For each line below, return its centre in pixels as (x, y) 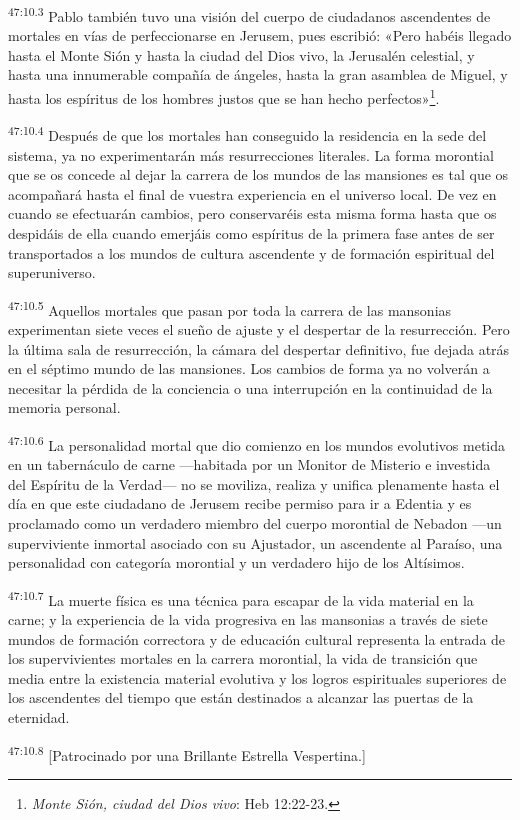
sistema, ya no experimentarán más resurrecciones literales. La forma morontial (251, 154)
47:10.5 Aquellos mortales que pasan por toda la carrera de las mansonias (230, 308)
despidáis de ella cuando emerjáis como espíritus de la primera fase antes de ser (251, 232)
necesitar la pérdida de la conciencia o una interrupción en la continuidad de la (250, 387)
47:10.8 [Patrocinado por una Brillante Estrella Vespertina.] (187, 753)
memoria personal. (64, 407)
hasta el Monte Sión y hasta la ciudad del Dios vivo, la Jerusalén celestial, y (241, 54)
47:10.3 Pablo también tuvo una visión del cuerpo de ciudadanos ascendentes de (249, 14)
